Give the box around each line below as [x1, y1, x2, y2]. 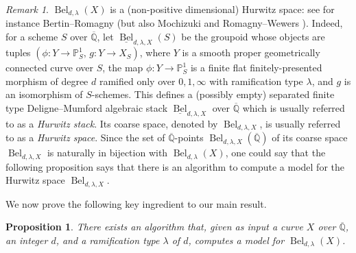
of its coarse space [272, 130, 348, 145]
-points [174, 130, 204, 145]
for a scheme [5, 29, 58, 44]
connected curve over [5, 60, 94, 75]
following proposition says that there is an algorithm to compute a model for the [5, 159, 344, 173]
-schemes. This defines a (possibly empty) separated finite [91, 87, 335, 101]
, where [139, 45, 171, 60]
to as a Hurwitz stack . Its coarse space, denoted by [5, 116, 218, 130]
